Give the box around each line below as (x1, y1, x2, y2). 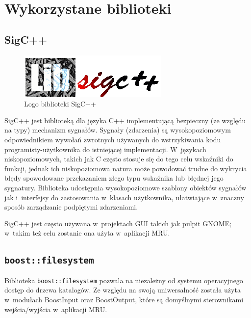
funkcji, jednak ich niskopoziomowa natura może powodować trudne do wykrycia (4, 163, 247, 173)
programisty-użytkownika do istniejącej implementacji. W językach (4, 144, 206, 154)
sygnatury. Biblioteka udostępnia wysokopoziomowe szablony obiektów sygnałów (4, 182, 247, 192)
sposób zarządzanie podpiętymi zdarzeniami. (4, 202, 138, 212)
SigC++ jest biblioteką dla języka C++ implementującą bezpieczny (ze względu (4, 115, 246, 125)
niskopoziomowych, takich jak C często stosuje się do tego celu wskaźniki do (4, 154, 233, 164)
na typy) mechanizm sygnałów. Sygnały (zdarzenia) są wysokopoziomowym (4, 125, 231, 135)
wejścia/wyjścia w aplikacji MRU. (4, 304, 107, 314)
